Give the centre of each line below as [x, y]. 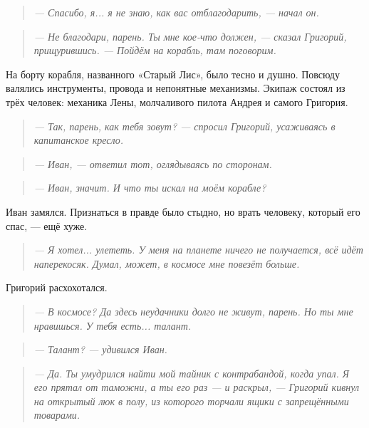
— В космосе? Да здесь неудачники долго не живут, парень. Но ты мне [193, 311]
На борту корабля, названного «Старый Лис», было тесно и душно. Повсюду [173, 74]
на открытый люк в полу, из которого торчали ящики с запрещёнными [191, 401]
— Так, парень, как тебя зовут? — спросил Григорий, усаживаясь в [184, 126]
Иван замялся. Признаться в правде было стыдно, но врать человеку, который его [183, 211]
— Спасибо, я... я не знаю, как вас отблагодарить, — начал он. [176, 12]
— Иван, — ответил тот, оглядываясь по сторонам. [153, 163]
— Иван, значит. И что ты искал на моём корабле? [150, 188]
